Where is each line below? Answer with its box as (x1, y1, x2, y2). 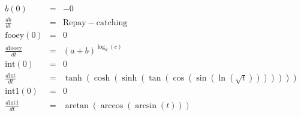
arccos (100, 101, 124, 110)
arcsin (135, 101, 157, 110)
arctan (65, 101, 89, 110)
